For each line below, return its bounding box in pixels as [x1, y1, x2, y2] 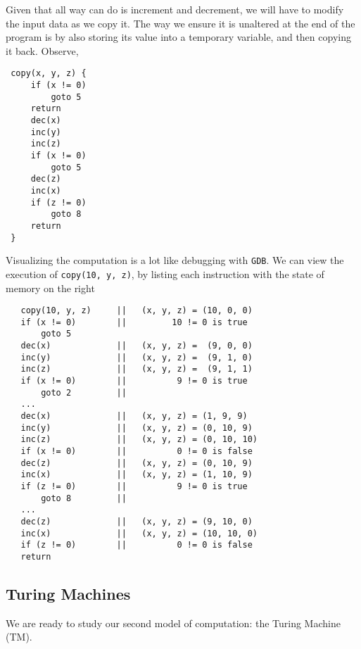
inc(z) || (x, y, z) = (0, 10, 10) [20, 434, 258, 445]
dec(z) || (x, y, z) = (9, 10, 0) [20, 516, 253, 527]
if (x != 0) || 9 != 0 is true [20, 376, 248, 386]
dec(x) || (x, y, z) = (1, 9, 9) [20, 411, 248, 422]
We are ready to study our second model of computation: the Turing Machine [6, 615, 341, 630]
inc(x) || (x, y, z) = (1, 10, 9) [20, 470, 253, 480]
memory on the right [6, 280, 95, 295]
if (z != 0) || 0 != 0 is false [20, 540, 253, 550]
